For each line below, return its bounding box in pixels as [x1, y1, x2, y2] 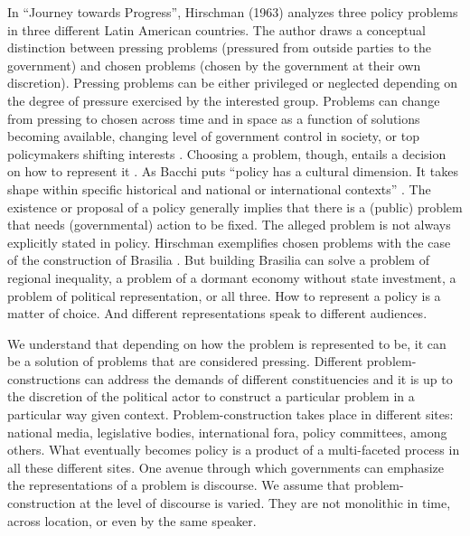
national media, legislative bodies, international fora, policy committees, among [7, 422, 447, 441]
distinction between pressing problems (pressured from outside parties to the [7, 38, 432, 57]
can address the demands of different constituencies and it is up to [84, 369, 453, 388]
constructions [7, 369, 81, 388]
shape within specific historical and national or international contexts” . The [7, 179, 431, 198]
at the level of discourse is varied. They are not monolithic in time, [80, 494, 451, 512]
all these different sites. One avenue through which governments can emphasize [7, 457, 445, 476]
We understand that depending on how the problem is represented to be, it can [7, 334, 446, 353]
